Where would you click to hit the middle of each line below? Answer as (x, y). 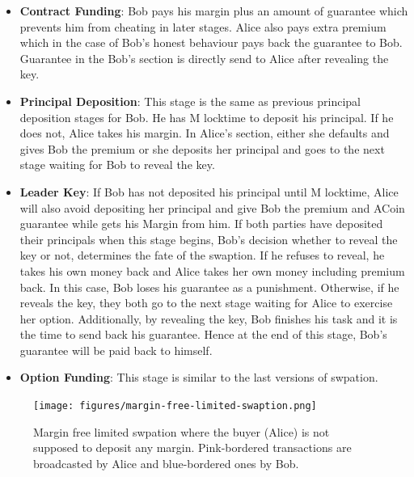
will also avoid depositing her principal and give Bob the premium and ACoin (212, 207)
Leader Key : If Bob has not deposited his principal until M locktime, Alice (209, 191)
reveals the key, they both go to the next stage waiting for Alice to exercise (206, 303)
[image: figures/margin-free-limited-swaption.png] (175, 406)
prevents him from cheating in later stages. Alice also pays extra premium (203, 26)
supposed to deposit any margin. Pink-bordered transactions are (192, 447)
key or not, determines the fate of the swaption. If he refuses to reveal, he (202, 255)
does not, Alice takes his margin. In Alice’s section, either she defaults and (205, 133)
